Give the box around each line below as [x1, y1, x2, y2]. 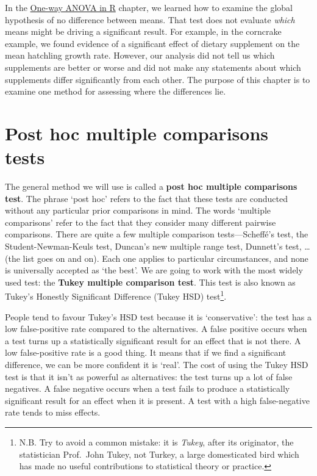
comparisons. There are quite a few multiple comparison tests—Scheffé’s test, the [5, 228, 308, 240]
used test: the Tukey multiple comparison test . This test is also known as [5, 275, 296, 288]
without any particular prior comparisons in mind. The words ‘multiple [5, 204, 271, 217]
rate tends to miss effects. [5, 406, 101, 419]
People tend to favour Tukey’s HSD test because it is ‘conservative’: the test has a [5, 310, 312, 323]
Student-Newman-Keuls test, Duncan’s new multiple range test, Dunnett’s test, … [5, 240, 310, 253]
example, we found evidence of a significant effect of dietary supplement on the [5, 37, 300, 49]
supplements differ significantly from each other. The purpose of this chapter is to [5, 73, 310, 85]
